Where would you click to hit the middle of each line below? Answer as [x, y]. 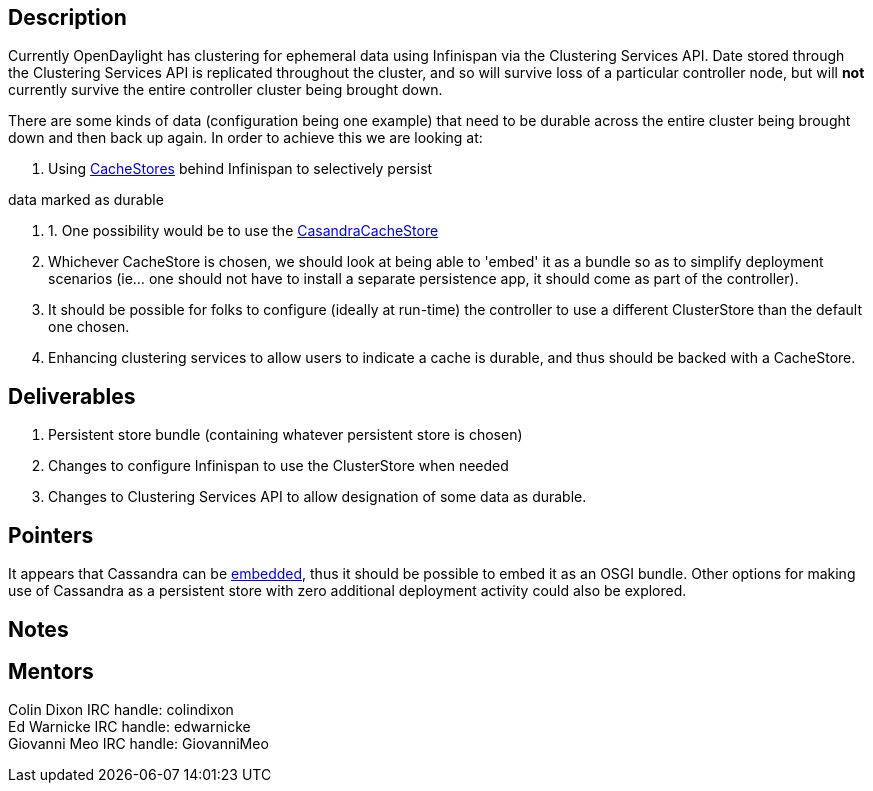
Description [67, 17]
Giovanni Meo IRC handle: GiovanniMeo [138, 744]
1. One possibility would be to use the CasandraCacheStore [243, 231]
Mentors [51, 671]
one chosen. [89, 327]
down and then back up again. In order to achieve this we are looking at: [245, 138]
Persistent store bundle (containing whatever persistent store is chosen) [285, 435]
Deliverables [72, 396]
